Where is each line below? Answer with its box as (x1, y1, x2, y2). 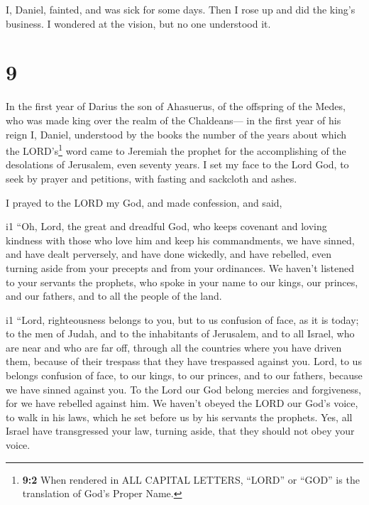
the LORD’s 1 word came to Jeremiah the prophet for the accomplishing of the (6, 141, 346, 158)
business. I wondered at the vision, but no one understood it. (6, 16, 271, 31)
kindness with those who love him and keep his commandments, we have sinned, (6, 232, 355, 247)
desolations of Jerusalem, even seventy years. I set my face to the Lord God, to (6, 157, 349, 172)
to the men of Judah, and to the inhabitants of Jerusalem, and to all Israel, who (6, 326, 355, 341)
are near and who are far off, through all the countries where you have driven (6, 340, 342, 354)
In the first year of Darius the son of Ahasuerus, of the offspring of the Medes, (6, 99, 346, 114)
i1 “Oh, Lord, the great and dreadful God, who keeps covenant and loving (6, 219, 327, 234)
